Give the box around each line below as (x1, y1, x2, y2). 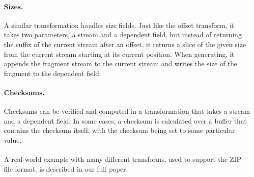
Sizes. (4, 1, 23, 11)
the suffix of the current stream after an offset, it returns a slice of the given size (4, 39, 246, 49)
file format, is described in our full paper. (4, 163, 128, 174)
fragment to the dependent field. (4, 68, 101, 78)
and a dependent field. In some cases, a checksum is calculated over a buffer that (4, 115, 247, 126)
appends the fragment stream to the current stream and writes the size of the (4, 58, 237, 69)
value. (4, 134, 22, 145)
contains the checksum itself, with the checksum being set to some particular (4, 125, 235, 135)
